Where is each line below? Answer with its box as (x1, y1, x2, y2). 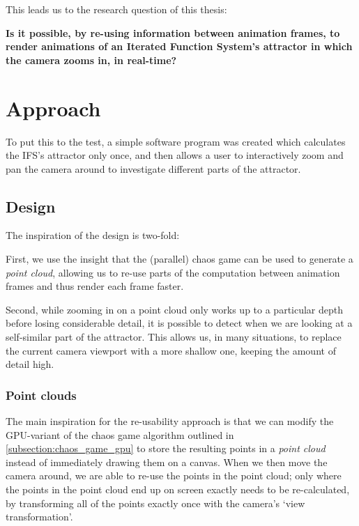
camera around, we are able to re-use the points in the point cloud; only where (6, 468, 342, 483)
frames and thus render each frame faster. (6, 279, 184, 293)
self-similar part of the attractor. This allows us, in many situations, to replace (6, 330, 342, 344)
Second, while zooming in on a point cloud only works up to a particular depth (6, 302, 344, 316)
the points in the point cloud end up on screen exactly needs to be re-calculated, (6, 482, 350, 497)
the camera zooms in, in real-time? (6, 52, 177, 67)
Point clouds (6, 386, 77, 403)
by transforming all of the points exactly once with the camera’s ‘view (6, 495, 305, 510)
